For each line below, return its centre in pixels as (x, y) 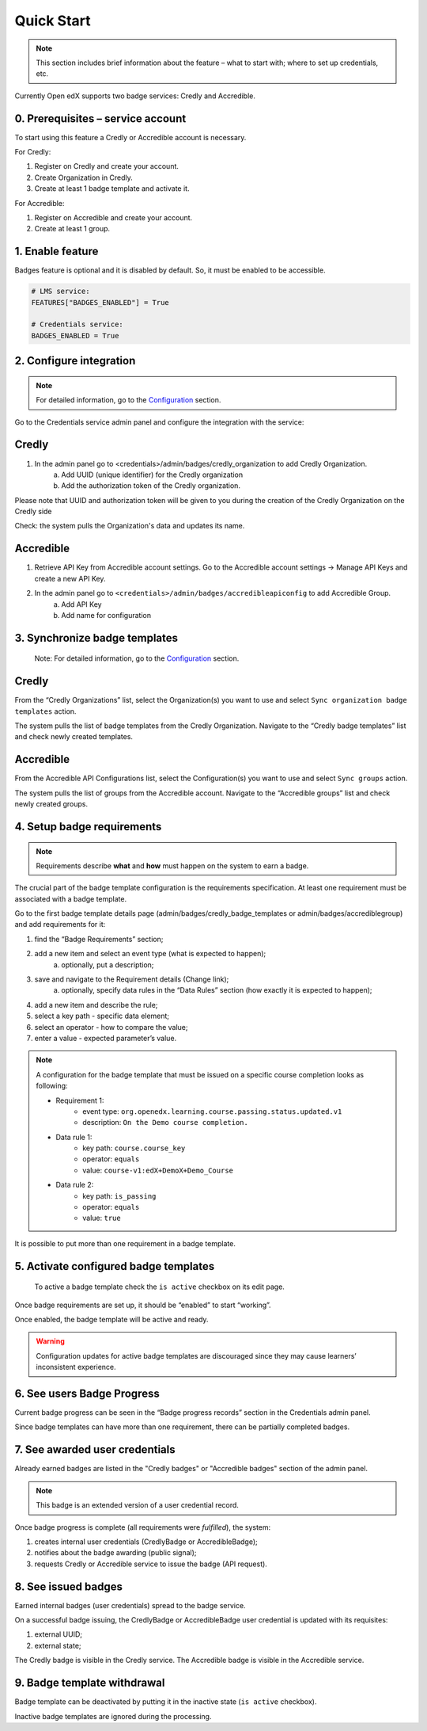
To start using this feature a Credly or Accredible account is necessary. (130, 137)
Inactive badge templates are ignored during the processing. (113, 1716)
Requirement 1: (80, 1100)
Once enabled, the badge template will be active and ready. (111, 1320)
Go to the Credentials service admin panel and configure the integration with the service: (159, 422)
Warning (50, 1341)
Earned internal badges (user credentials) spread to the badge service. (130, 1605)
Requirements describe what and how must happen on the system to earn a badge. (172, 865)
